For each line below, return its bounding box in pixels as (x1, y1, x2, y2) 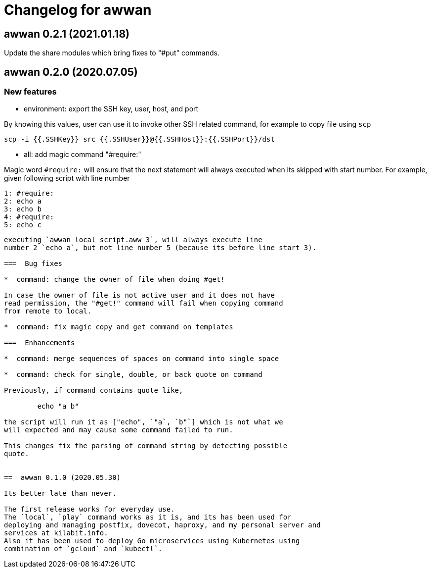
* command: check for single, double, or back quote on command (4, 370, 262, 379)
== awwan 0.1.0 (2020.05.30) (4, 473, 121, 482)
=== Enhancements (4, 339, 75, 347)
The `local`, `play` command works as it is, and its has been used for (4, 513, 292, 521)
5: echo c (4, 221, 42, 229)
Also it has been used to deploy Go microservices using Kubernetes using (4, 537, 300, 545)
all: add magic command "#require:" (24, 150, 141, 159)
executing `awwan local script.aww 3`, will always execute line (4, 236, 262, 244)
